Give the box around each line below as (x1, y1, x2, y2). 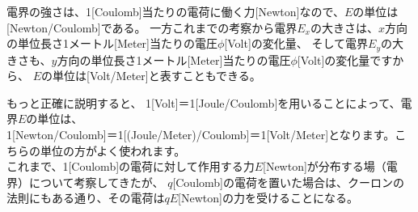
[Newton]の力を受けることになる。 (178, 189, 358, 206)
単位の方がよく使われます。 (40, 142, 186, 159)
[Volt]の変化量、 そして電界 (224, 35, 369, 52)
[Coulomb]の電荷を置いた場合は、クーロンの (172, 173, 404, 190)
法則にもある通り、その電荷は (6, 189, 165, 206)
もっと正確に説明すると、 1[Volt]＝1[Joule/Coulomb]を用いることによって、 (6, 94, 401, 111)
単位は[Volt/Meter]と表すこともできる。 (53, 67, 261, 84)
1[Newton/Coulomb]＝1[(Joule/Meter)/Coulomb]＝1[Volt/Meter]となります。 (6, 126, 395, 143)
